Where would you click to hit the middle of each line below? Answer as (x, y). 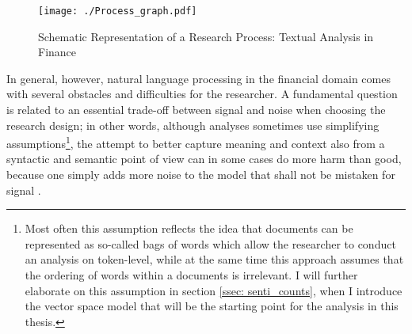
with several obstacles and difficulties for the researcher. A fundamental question (202, 94)
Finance (57, 52)
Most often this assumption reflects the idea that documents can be (189, 228)
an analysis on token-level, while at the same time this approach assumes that (214, 259)
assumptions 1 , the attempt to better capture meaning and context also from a (196, 142)
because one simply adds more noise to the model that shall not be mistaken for (201, 175)
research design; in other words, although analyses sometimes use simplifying (193, 125)
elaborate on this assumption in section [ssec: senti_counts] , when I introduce (214, 290)
